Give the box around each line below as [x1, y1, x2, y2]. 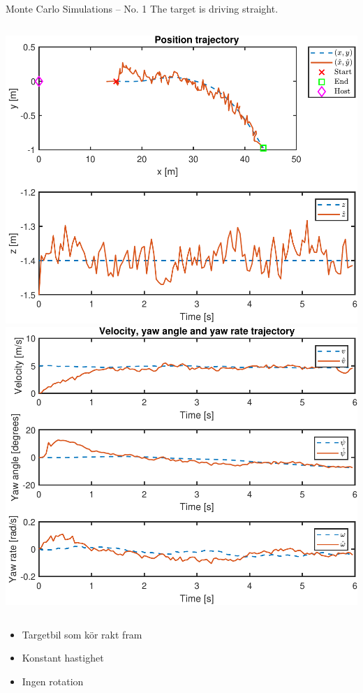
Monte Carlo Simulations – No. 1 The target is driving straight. [6, 1, 279, 15]
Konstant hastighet [22, 650, 104, 665]
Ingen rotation [22, 673, 84, 688]
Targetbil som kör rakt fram [22, 627, 142, 641]
